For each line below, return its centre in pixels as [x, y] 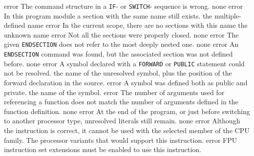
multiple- [228, 15]
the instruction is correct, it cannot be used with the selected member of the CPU [127, 130]
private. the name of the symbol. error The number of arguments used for [114, 92]
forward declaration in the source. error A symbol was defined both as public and [126, 82]
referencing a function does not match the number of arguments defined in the [121, 102]
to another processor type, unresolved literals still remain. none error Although [122, 121]
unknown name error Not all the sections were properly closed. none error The [121, 34]
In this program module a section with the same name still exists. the [108, 15]
